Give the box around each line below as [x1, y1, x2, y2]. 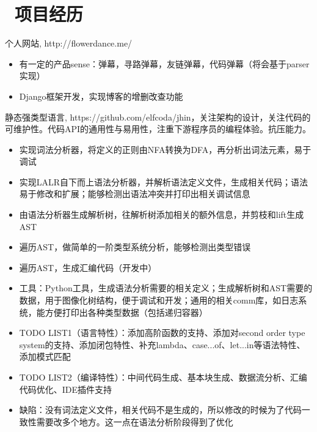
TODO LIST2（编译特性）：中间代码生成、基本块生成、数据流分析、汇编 [19, 371, 307, 383]
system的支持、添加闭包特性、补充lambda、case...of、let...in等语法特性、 [19, 338, 305, 351]
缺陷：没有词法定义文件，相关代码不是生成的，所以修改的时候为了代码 [19, 403, 302, 416]
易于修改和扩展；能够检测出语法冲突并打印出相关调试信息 [19, 187, 250, 200]
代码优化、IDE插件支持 [19, 382, 112, 395]
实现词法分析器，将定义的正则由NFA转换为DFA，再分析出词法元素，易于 [19, 143, 312, 155]
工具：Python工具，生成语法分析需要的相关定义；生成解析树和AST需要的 [19, 281, 313, 294]
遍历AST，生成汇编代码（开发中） [19, 261, 157, 274]
